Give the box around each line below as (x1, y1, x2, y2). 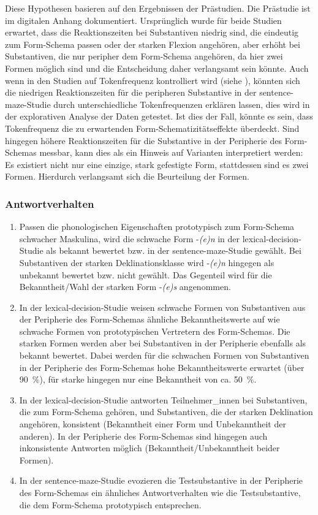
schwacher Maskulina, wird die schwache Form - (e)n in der (19, 232, 240, 245)
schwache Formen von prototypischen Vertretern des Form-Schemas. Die (19, 324, 290, 337)
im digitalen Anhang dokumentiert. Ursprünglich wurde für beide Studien (5, 13, 282, 26)
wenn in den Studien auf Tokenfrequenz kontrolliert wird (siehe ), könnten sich (5, 74, 300, 86)
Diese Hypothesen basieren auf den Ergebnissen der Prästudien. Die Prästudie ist (5, 2, 311, 14)
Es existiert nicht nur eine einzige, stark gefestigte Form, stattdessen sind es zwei (5, 158, 309, 170)
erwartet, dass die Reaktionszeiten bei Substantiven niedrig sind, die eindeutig (5, 26, 299, 39)
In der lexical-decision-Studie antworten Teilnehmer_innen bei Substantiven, (19, 393, 308, 406)
